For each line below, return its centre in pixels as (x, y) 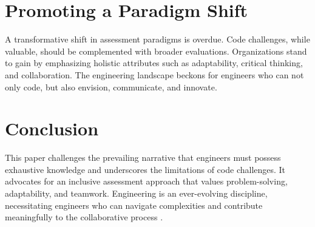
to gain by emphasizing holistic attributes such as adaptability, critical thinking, (154, 63)
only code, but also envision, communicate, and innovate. (111, 86)
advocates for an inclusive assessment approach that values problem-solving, (146, 181)
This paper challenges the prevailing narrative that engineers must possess (143, 158)
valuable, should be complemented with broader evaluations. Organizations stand (156, 51)
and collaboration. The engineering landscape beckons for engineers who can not (154, 74)
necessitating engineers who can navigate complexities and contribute (134, 205)
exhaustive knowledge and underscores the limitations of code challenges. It (145, 169)
